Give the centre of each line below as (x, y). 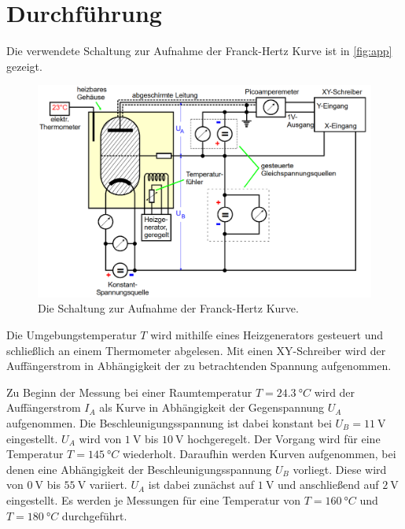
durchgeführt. (94, 515)
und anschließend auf (328, 485)
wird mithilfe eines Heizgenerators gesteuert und (267, 335)
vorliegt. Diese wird (340, 469)
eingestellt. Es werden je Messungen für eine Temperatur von (153, 499)
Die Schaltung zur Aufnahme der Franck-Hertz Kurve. (168, 308)
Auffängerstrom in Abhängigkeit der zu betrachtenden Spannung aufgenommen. (199, 366)
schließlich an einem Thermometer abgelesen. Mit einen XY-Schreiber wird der (196, 350)
